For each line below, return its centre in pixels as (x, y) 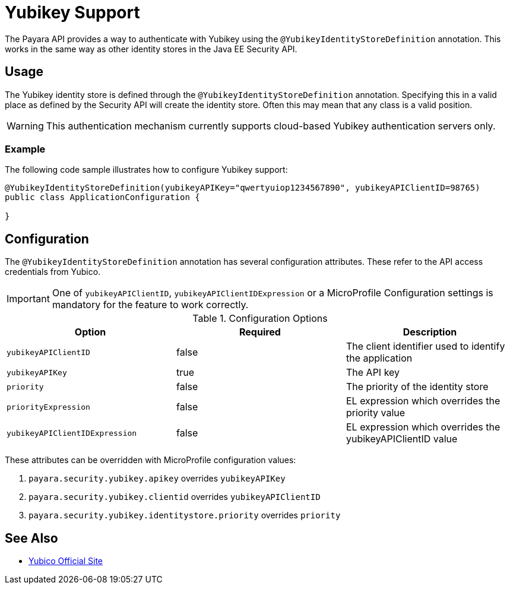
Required (260, 332)
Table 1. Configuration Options (260, 319)
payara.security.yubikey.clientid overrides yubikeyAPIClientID (175, 497)
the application (379, 358)
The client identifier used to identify (425, 346)
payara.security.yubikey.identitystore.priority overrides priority (185, 515)
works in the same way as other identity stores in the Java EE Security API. (151, 49)
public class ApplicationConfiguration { (102, 197)
